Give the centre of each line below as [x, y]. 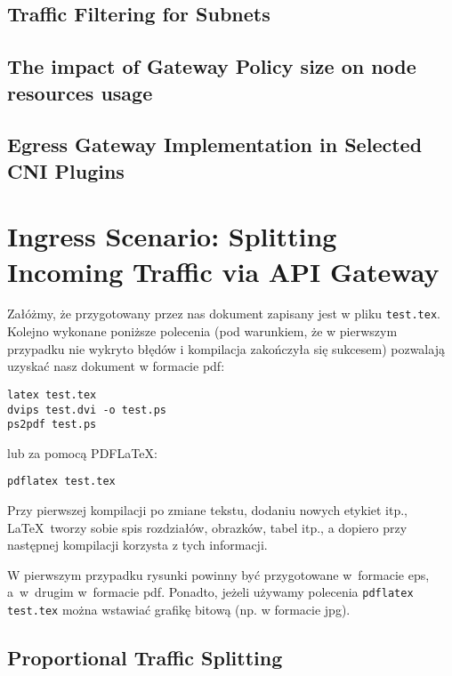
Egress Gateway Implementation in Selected [215, 145]
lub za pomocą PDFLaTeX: [82, 452]
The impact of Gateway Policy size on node [212, 66]
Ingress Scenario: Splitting [172, 236]
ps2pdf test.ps [52, 425]
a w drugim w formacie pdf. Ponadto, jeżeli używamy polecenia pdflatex [210, 592]
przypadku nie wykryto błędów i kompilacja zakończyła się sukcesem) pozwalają [226, 348]
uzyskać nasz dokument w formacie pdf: [116, 366]
